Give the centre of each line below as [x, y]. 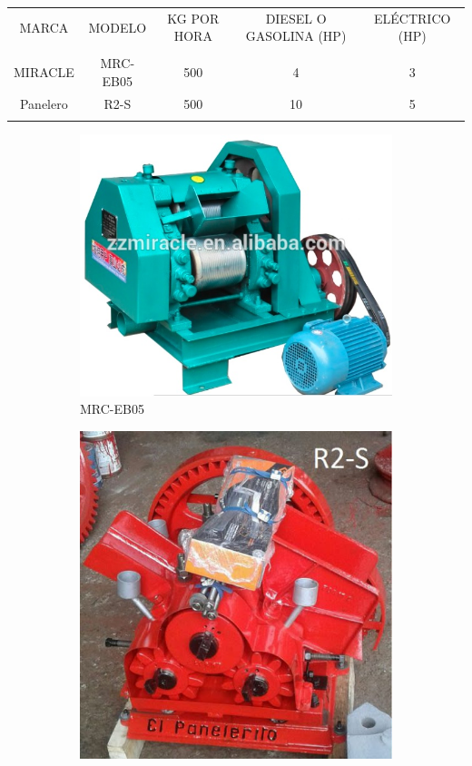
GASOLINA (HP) [296, 36]
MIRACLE [44, 72]
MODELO [118, 27]
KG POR [193, 18]
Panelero [44, 103]
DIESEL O [296, 18]
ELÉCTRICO [413, 18]
